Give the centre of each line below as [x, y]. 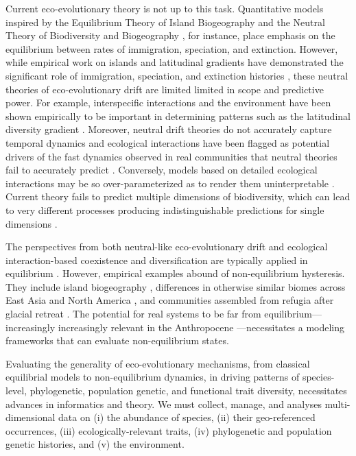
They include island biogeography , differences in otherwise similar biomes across [176, 286]
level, [16, 391]
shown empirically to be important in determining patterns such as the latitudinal [178, 116]
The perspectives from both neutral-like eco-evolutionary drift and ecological [167, 247]
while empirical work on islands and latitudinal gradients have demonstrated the [175, 62]
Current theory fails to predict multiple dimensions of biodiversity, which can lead [178, 196]
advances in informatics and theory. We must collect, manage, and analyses [164, 404]
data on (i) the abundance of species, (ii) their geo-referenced [187, 417]
